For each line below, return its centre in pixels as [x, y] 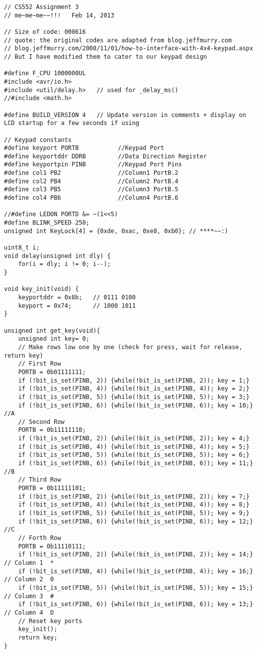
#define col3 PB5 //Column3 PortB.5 [91, 190]
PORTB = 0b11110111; [52, 546]
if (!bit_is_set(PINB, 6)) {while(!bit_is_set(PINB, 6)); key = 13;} [136, 604]
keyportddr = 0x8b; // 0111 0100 [77, 297]
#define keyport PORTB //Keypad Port [84, 148]
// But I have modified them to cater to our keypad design [106, 57]
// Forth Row [40, 538]
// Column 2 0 [29, 580]
